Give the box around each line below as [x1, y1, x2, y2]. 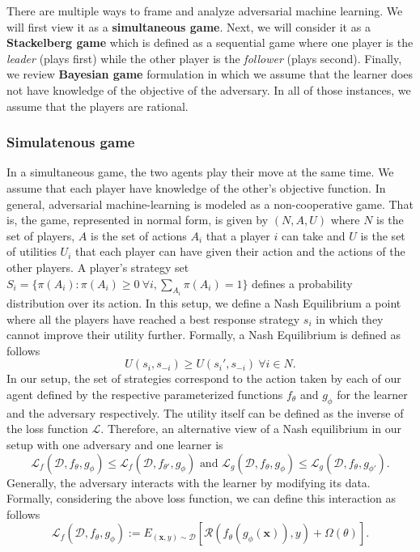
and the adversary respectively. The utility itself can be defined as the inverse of [6, 404, 404, 421]
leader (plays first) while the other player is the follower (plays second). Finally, [6, 49, 402, 66]
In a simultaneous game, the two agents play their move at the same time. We [6, 163, 394, 180]
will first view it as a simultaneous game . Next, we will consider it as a [6, 18, 371, 35]
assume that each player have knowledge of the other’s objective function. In [6, 179, 386, 196]
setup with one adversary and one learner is [6, 435, 223, 452]
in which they [316, 310, 384, 327]
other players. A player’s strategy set [6, 258, 189, 275]
